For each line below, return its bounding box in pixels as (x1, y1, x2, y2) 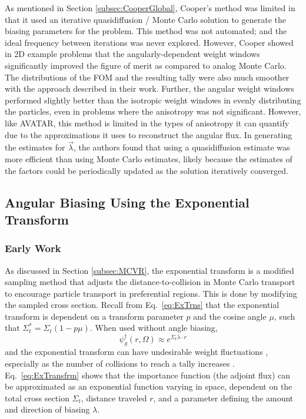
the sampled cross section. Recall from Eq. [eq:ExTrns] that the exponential (5, 299, 280, 311)
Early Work (5, 241, 61, 256)
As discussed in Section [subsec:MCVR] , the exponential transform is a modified (5, 264, 294, 276)
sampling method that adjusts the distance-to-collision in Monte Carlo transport (5, 276, 295, 288)
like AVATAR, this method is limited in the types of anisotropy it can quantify (5, 116, 290, 129)
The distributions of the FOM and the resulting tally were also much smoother (5, 71, 290, 83)
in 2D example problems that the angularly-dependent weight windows (5, 48, 260, 60)
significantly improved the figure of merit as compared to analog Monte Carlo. (5, 59, 287, 71)
